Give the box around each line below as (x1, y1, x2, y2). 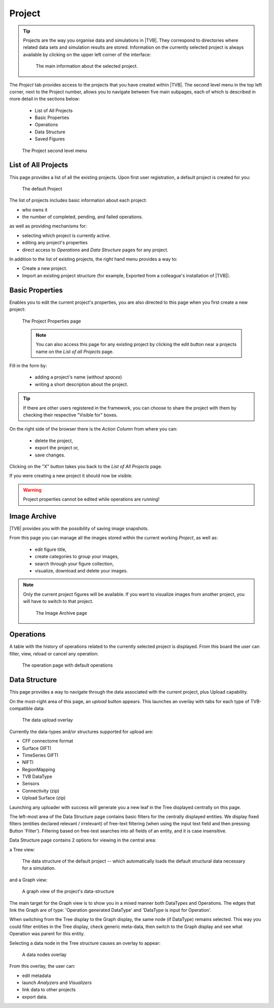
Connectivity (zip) (22, 788, 59, 794)
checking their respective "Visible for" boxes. (23, 412, 118, 418)
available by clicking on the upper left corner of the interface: (23, 51, 151, 57)
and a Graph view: (9, 877, 48, 883)
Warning (23, 486, 42, 493)
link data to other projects (22, 987, 76, 993)
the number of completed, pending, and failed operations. (22, 214, 143, 220)
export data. (22, 994, 48, 1000)
